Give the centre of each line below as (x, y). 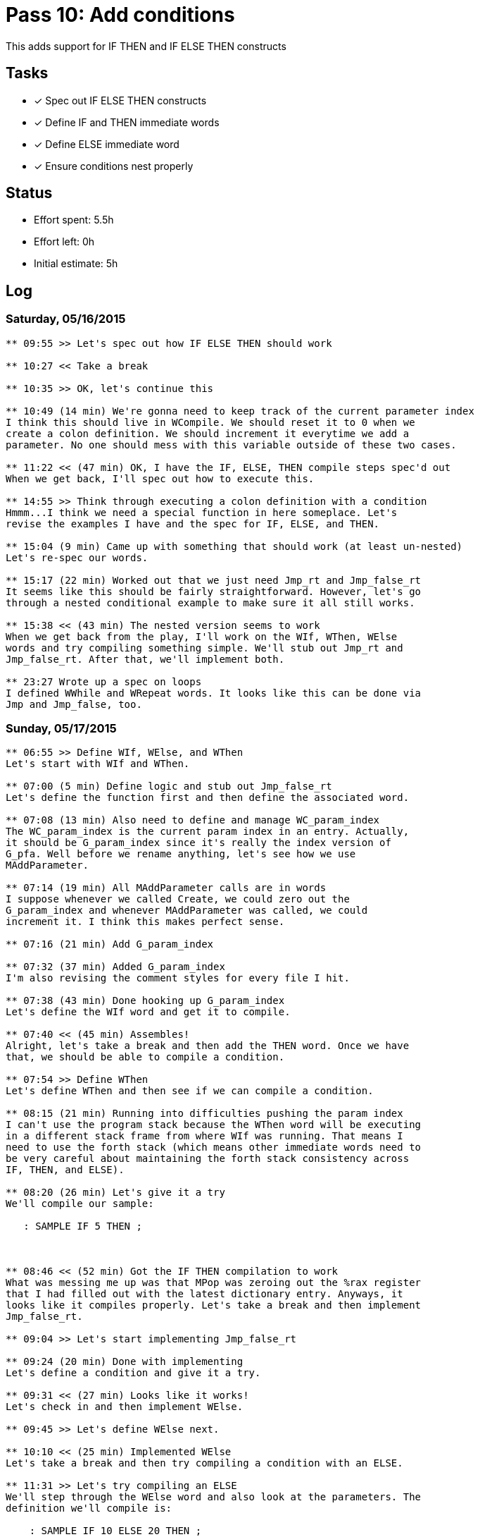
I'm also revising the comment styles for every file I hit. (178, 978)
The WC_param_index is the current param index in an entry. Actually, (208, 832)
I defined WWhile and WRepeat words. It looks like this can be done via (214, 693)
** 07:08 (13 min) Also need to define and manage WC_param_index (193, 820)
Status (29, 193)
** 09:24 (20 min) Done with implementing (125, 1362)
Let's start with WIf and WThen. (98, 764)
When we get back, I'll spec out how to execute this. (160, 478)
